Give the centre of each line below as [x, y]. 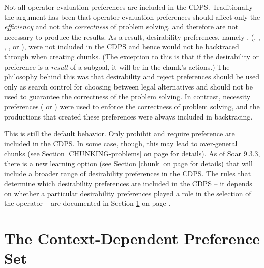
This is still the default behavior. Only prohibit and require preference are [120, 133]
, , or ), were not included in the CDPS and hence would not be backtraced [122, 47]
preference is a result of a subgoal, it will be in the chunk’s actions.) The [117, 66]
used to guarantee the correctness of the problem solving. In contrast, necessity [127, 96]
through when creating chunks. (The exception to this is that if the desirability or [131, 56]
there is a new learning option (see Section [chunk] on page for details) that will [128, 163]
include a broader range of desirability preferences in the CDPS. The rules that [128, 173]
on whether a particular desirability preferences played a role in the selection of [128, 193]
